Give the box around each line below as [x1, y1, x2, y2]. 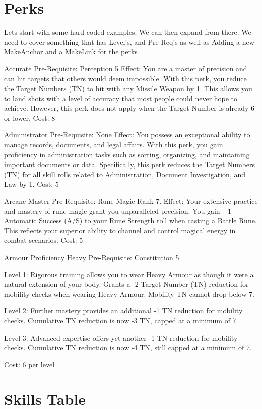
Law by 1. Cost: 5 [4, 179, 59, 189]
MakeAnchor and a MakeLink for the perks [4, 46, 138, 57]
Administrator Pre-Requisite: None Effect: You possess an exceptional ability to [4, 129, 250, 140]
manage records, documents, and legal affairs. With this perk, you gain [4, 139, 223, 150]
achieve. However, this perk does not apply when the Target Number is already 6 [4, 103, 255, 113]
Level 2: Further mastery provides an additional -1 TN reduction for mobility [4, 305, 243, 316]
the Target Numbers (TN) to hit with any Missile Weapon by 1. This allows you [4, 83, 252, 94]
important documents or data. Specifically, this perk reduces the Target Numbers [4, 159, 255, 170]
